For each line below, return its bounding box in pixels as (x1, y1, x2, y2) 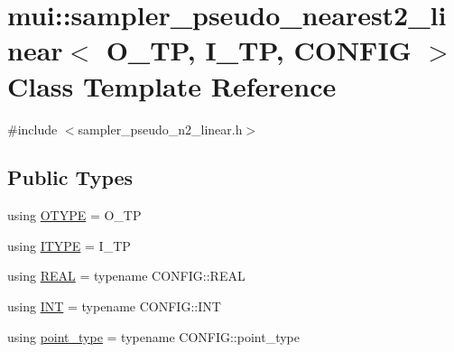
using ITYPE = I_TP (7, 236, 131, 255)
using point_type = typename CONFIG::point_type (7, 327, 300, 346)
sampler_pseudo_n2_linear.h (78, 119, 243, 138)
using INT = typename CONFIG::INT (7, 297, 221, 316)
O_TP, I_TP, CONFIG (106, 32, 412, 69)
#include (7, 119, 58, 138)
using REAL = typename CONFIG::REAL (7, 266, 246, 285)
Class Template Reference (7, 67, 337, 104)
